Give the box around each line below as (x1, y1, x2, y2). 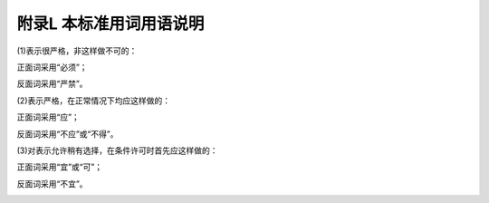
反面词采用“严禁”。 (16, 78, 88, 90)
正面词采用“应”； (16, 111, 81, 122)
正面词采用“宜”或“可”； (16, 161, 103, 172)
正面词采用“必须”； (16, 62, 88, 72)
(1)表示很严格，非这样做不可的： (16, 45, 138, 56)
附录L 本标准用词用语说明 (16, 14, 205, 34)
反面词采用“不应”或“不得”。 (16, 128, 119, 140)
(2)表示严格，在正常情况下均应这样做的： (16, 95, 171, 106)
